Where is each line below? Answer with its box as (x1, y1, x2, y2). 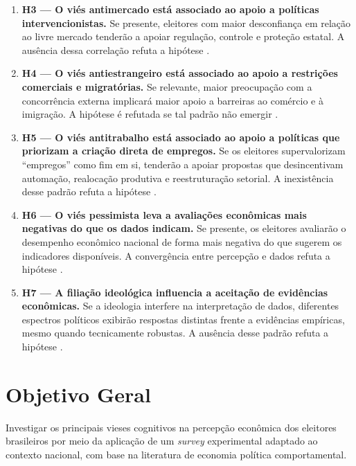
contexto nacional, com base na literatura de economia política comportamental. (6, 447, 347, 461)
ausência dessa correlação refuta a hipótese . (21, 42, 210, 57)
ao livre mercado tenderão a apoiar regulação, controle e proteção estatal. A (21, 29, 345, 44)
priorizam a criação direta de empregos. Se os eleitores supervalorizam (21, 143, 346, 158)
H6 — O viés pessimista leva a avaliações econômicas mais (21, 207, 307, 222)
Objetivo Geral (6, 379, 151, 408)
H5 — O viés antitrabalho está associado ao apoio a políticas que (21, 129, 340, 144)
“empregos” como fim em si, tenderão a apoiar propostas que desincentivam (21, 156, 344, 171)
